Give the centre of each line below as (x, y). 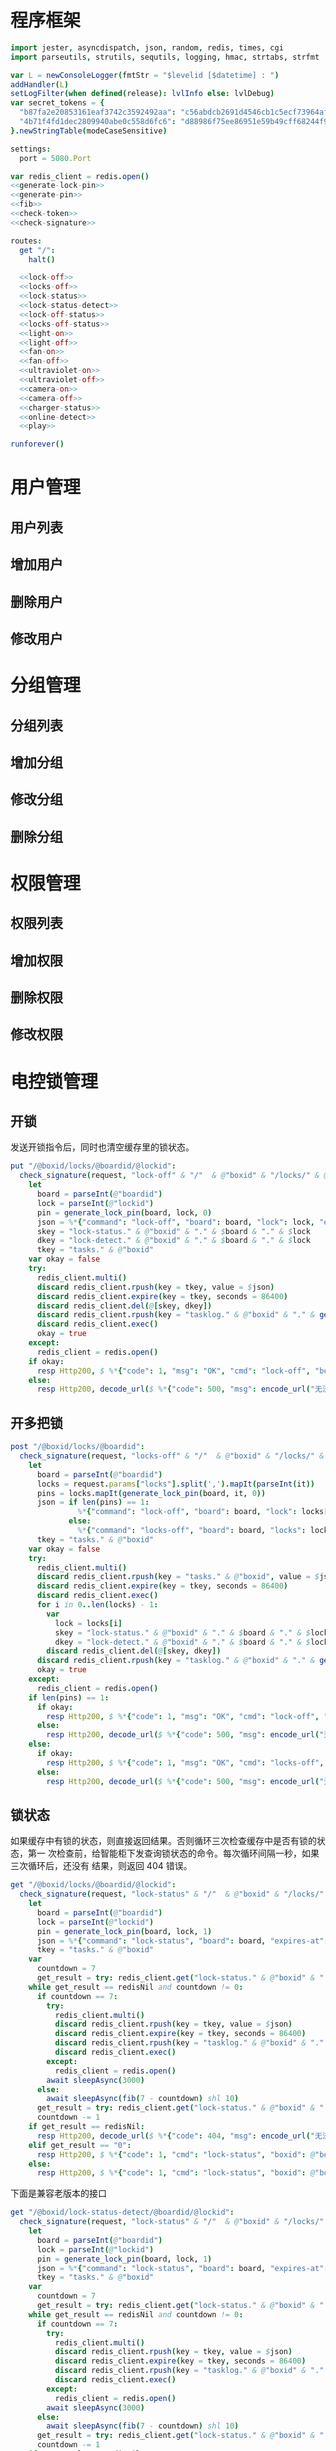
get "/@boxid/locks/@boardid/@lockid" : (93, 1885)
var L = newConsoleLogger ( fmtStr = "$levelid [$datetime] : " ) (145, 75)
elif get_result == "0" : (80, 2145)
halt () (42, 259)
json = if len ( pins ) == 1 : (93, 1502)
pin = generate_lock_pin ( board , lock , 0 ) (124, 1212)
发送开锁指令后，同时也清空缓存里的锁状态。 (102, 1147)
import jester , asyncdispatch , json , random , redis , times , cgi (147, 47)
